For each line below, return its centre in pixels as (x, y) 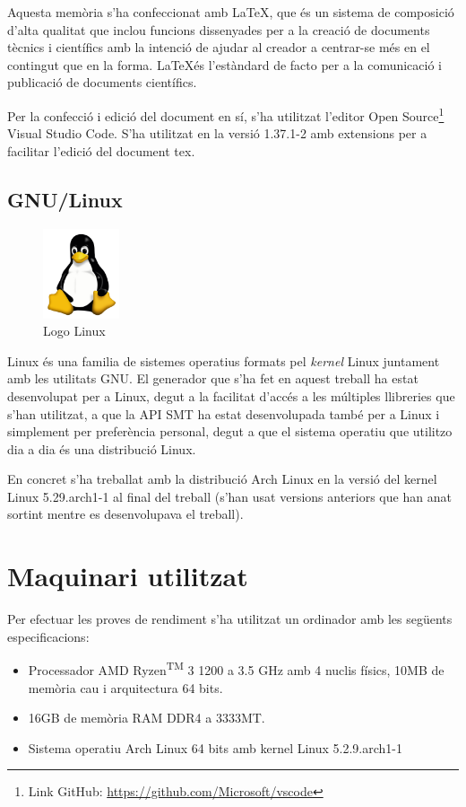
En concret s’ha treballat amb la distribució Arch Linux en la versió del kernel (222, 479)
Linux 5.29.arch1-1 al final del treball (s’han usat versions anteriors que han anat (229, 496)
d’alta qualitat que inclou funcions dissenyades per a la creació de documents (219, 29)
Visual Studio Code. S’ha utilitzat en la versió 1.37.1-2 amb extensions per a (217, 133)
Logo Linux (74, 331)
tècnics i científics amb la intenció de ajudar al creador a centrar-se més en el (219, 47)
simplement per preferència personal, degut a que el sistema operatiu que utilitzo (230, 431)
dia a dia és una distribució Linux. (102, 448)
